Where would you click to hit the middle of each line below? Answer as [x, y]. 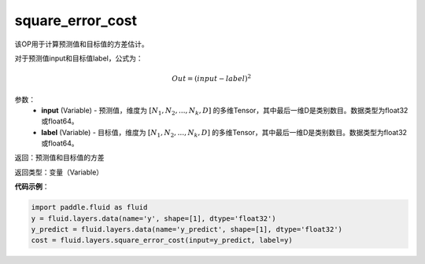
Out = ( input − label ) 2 [212, 78]
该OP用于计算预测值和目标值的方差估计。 [81, 44]
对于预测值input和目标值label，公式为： [79, 58]
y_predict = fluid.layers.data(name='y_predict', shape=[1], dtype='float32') [187, 229]
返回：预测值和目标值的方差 [59, 158]
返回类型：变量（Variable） [59, 172]
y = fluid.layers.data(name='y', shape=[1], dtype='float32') [153, 218]
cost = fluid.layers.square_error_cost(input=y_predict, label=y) [162, 240]
